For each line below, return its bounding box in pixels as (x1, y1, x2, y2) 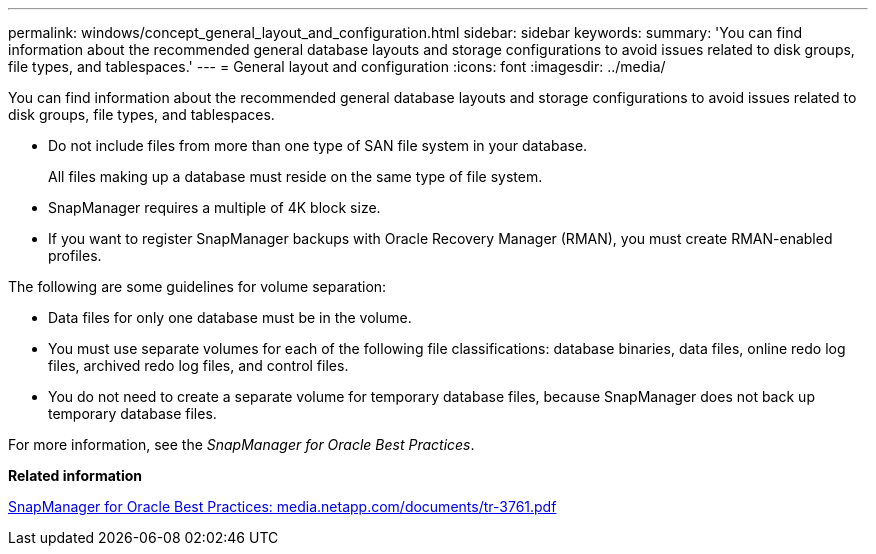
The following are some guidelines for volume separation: (8, 278, 387, 295)
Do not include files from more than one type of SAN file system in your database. (48, 137, 588, 154)
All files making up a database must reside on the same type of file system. (48, 168, 543, 185)
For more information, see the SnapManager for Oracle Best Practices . (8, 436, 475, 453)
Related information (8, 467, 143, 484)
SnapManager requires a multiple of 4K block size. (48, 199, 381, 216)
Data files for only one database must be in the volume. (48, 309, 412, 326)
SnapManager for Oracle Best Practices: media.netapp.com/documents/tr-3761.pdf (8, 498, 557, 515)
